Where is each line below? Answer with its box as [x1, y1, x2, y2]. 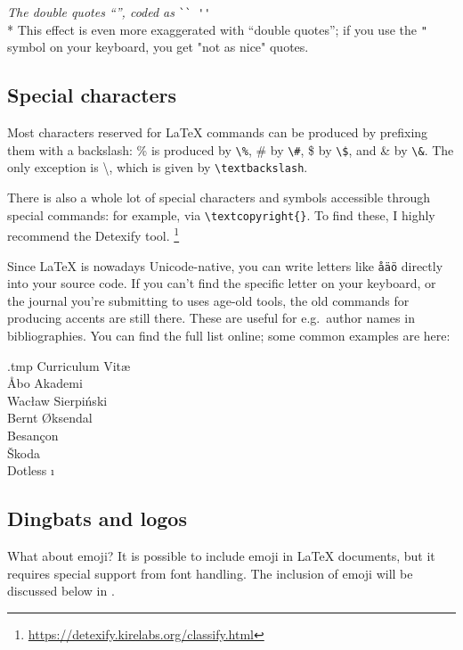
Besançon [7, 425, 59, 444]
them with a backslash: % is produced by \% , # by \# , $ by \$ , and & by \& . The [7, 140, 454, 159]
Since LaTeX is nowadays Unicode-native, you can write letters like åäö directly [7, 256, 443, 275]
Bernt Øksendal [7, 408, 93, 427]
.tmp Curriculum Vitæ [7, 356, 131, 374]
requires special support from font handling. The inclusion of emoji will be [7, 564, 413, 582]
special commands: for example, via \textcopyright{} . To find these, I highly [7, 205, 435, 224]
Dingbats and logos [7, 505, 187, 532]
